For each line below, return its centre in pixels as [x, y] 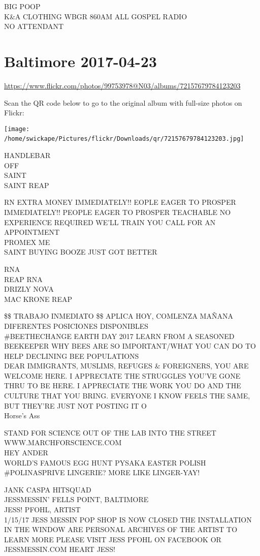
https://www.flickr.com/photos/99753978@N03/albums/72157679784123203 [122, 85]
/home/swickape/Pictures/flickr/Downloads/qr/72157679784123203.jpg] [124, 139]
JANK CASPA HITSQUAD [48, 489]
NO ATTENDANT [34, 26]
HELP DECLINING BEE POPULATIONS [72, 356]
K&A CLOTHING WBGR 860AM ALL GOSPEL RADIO [96, 16]
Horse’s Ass [22, 415]
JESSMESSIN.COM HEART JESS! [60, 549]
